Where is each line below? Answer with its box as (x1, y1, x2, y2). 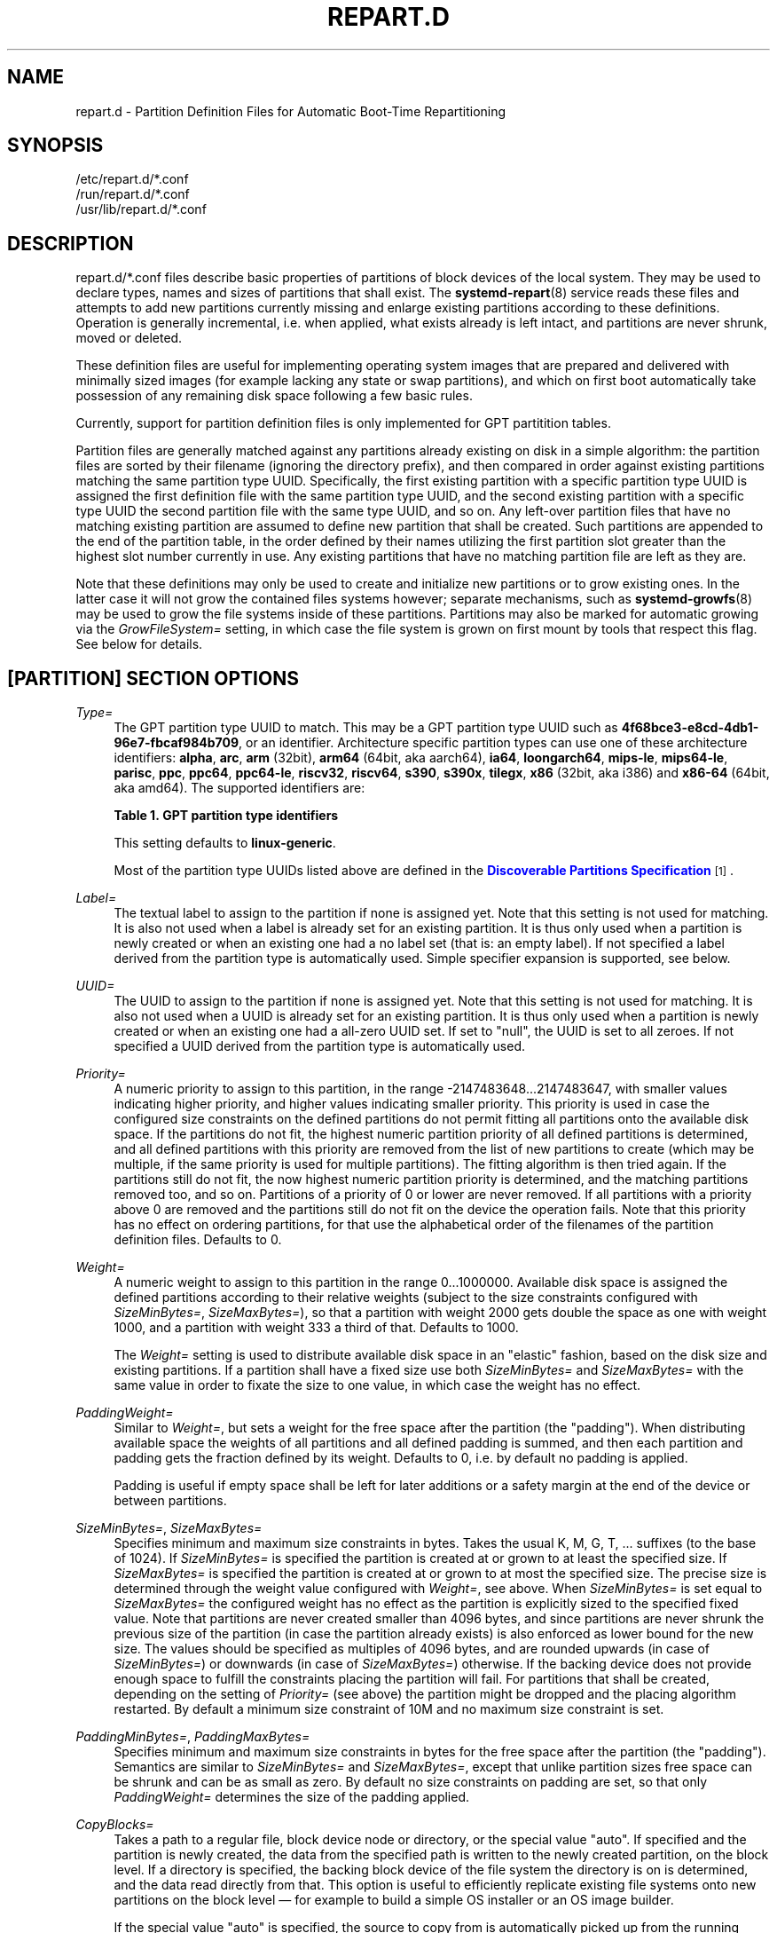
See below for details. (75, 636, 203, 652)
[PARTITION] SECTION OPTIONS (7, 667, 299, 690)
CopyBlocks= (75, 1817, 154, 1833)
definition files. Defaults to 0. (114, 1232, 282, 1248)
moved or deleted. (75, 330, 183, 346)
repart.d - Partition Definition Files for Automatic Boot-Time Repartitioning (75, 103, 506, 119)
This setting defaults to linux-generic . (114, 835, 336, 851)
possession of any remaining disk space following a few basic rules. (75, 388, 473, 404)
